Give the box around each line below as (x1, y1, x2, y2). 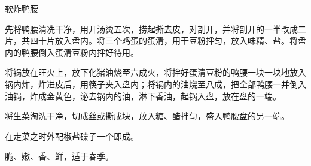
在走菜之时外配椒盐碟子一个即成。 (5, 129, 139, 142)
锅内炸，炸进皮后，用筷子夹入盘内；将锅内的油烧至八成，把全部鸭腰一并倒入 (5, 77, 306, 90)
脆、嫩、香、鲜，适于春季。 (5, 150, 114, 162)
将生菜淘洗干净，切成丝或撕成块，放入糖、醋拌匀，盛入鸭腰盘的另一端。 (5, 110, 289, 122)
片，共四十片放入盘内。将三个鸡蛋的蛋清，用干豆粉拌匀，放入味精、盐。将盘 (5, 34, 306, 47)
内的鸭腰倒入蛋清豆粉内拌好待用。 (5, 46, 139, 58)
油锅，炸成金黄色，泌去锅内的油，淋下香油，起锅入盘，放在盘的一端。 (5, 89, 281, 102)
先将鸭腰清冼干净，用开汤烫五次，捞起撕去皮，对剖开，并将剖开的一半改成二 (5, 22, 306, 35)
